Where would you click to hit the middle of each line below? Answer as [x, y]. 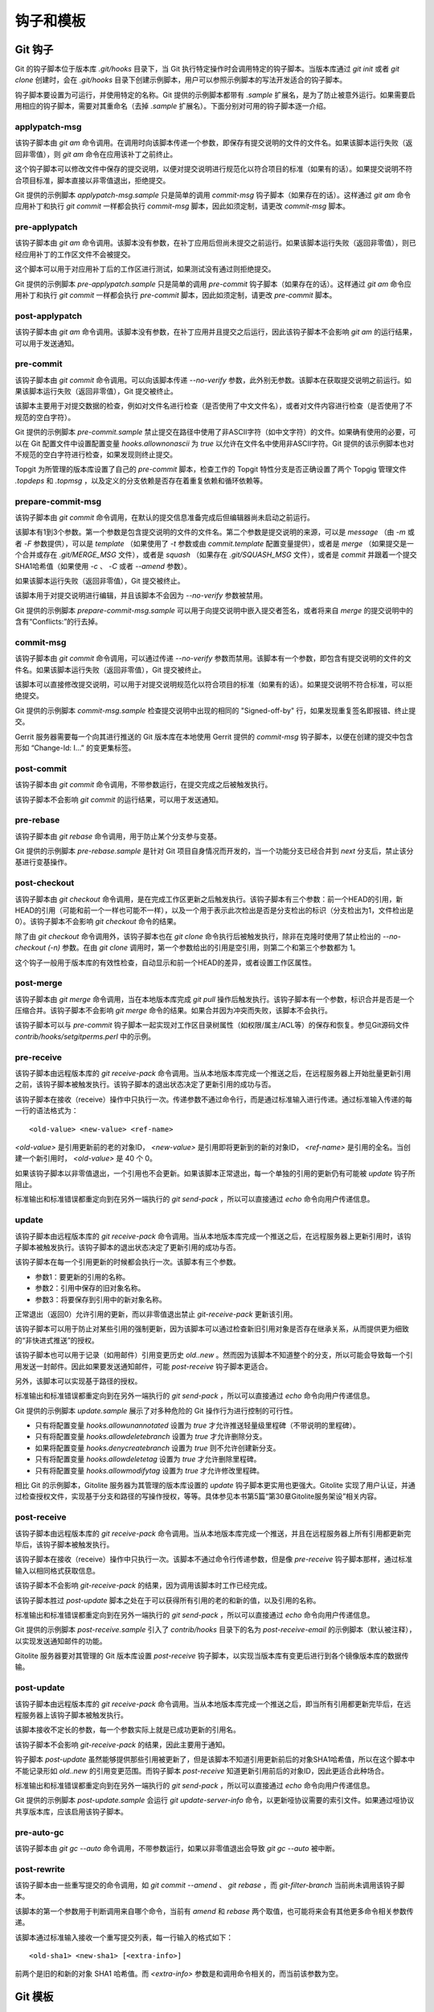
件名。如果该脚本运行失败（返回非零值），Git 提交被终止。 [111, 670]
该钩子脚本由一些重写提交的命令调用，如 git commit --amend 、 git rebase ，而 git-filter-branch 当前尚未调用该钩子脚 [210, 1885]
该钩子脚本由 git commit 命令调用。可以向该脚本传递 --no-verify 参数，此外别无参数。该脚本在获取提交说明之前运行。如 [213, 380]
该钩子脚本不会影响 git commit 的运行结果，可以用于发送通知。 [119, 799]
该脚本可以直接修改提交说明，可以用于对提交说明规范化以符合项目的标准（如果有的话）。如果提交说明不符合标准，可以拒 [214, 685]
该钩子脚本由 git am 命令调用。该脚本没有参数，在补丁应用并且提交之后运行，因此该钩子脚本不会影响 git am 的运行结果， [216, 332]
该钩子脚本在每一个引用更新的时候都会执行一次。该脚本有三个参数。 [127, 1262]
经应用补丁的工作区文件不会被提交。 [75, 254]
